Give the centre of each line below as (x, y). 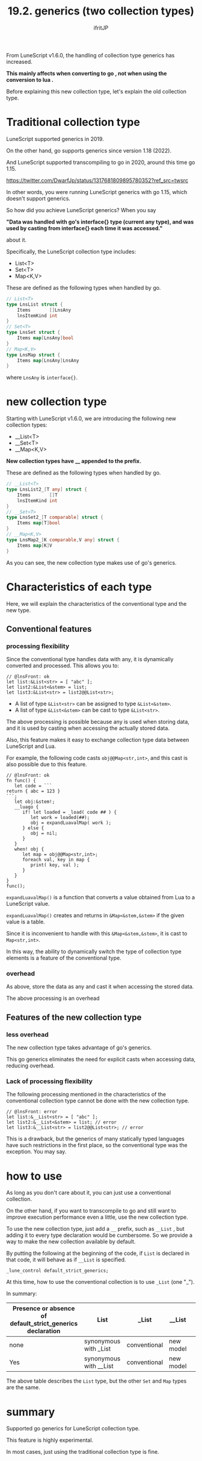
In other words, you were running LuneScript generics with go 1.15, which (97, 192)
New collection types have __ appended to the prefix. (74, 461)
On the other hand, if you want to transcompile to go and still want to (91, 1211)
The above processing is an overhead (53, 998)
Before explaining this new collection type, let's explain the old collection (96, 91)
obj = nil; (44, 834)
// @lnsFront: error (32, 1112)
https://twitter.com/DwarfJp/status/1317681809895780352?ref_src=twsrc (97, 180)
